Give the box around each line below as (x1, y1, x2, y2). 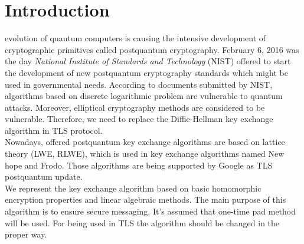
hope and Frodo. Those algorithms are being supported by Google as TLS (5, 159, 273, 171)
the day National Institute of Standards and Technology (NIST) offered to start (5, 55, 291, 67)
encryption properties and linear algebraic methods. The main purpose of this (5, 193, 286, 206)
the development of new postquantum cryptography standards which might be (5, 66, 288, 78)
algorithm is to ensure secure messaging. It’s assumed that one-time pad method (5, 205, 296, 217)
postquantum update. (5, 170, 83, 183)
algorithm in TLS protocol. (5, 124, 103, 136)
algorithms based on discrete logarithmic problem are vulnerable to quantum (5, 90, 283, 102)
